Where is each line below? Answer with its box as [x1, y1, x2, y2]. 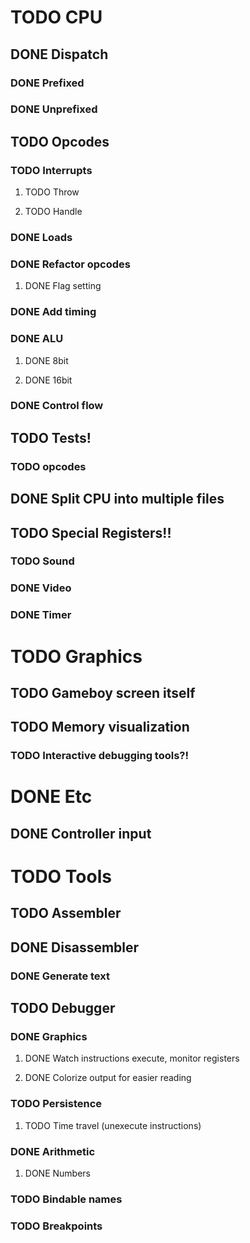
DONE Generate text [10, 969, 111, 983]
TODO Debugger [10, 1000, 116, 1017]
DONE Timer [10, 608, 72, 622]
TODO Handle [24, 206, 83, 218]
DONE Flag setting [24, 280, 102, 292]
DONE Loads [10, 231, 73, 245]
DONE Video [10, 581, 72, 595]
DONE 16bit [24, 374, 73, 386]
